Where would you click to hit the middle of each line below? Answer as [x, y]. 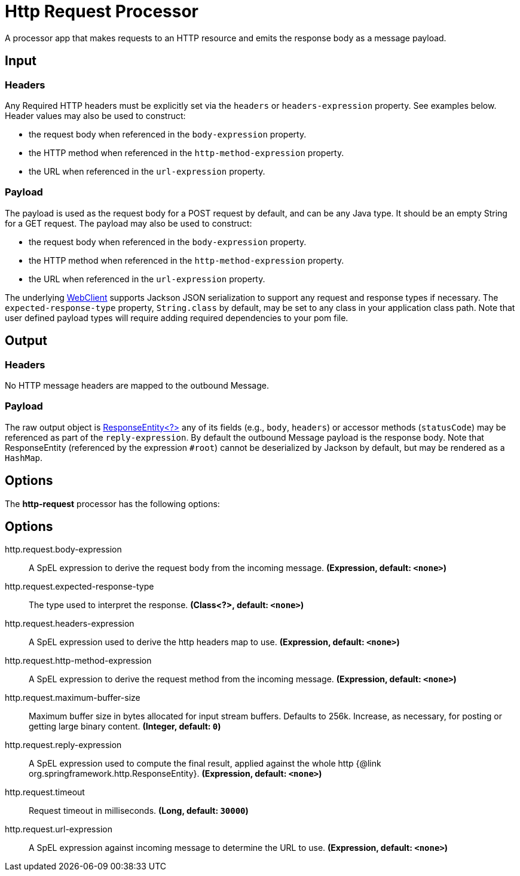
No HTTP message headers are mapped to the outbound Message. [137, 385]
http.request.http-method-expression [78, 661]
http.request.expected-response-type [79, 587]
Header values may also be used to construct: [95, 115]
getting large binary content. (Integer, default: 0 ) [125, 727]
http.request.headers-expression [70, 624]
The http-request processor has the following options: [112, 503]
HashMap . [24, 457]
